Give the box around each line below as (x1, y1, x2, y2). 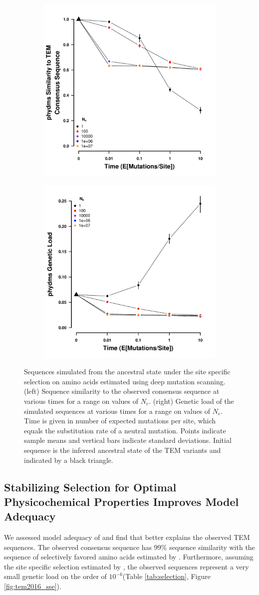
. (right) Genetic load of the (149, 395, 234, 406)
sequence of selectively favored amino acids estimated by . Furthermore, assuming (4, 551, 254, 562)
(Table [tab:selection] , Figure (122, 571, 211, 581)
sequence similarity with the (169, 541, 255, 552)
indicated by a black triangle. (24, 454, 113, 465)
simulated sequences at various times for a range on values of (24, 405, 211, 416)
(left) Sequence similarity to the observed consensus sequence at (24, 386, 220, 396)
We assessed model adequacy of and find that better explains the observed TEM (4, 532, 250, 542)
